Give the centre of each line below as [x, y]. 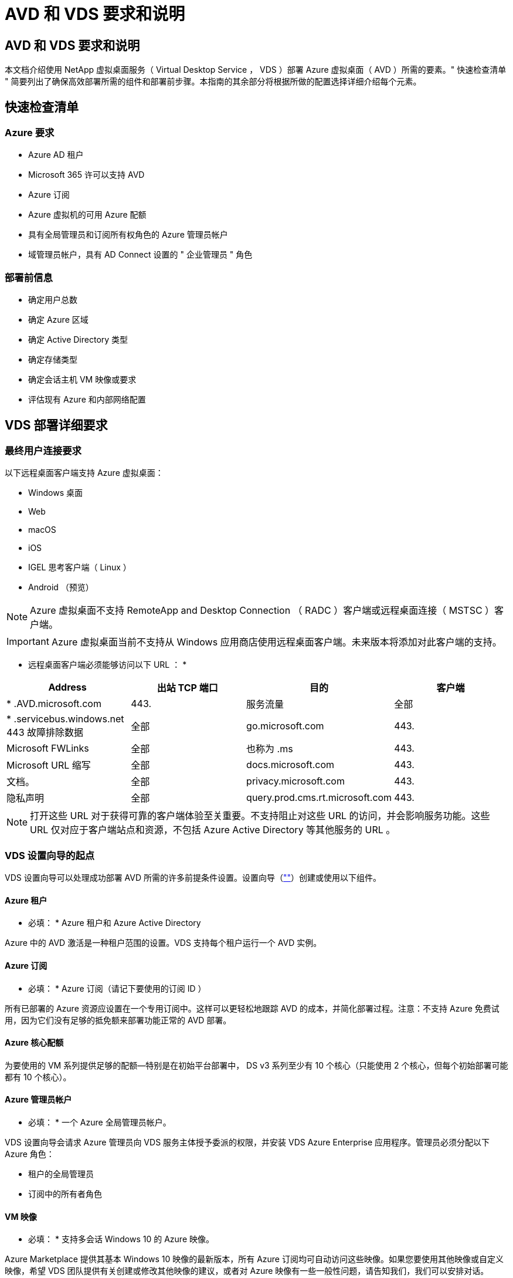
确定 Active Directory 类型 [78, 340]
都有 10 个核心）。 [38, 1077]
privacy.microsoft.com [295, 781]
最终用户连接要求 [43, 450]
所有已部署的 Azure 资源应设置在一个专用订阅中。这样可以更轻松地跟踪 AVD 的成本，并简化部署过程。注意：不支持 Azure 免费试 [252, 1008]
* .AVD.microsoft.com [54, 704]
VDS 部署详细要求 [56, 425]
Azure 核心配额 [34, 1043]
